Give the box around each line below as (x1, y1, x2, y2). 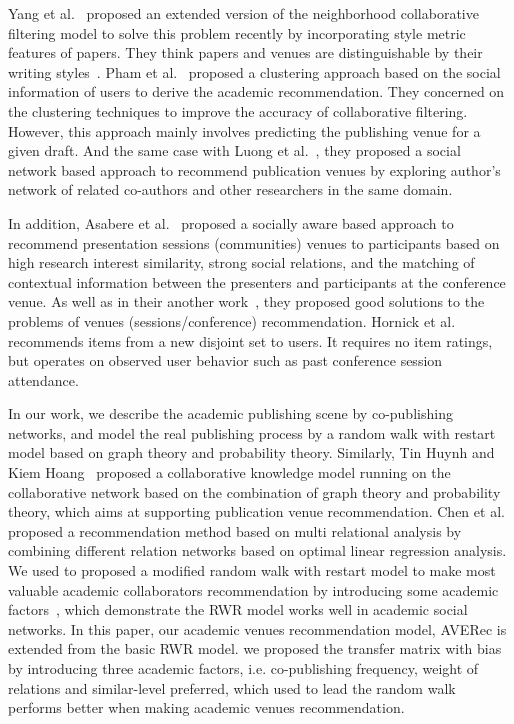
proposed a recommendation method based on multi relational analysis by (8, 520, 462, 541)
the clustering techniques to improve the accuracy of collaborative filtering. (8, 100, 468, 121)
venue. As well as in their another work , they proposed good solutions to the (8, 291, 485, 312)
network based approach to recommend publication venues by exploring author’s (8, 159, 501, 180)
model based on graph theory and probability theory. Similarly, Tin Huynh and (8, 442, 495, 463)
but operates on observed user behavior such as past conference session (8, 350, 443, 371)
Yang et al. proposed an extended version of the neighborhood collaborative (8, 3, 479, 23)
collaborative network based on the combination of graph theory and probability (8, 481, 501, 502)
